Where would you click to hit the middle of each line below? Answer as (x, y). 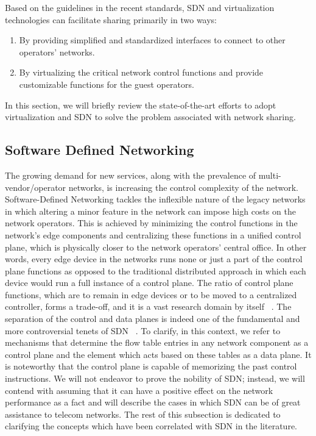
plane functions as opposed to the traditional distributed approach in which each (156, 270)
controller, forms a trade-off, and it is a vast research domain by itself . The (148, 306)
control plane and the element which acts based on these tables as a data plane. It (158, 354)
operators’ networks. (57, 52)
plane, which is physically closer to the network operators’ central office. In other (156, 247)
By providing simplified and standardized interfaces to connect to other (152, 40)
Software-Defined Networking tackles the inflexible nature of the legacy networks (155, 199)
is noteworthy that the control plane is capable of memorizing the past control (151, 366)
